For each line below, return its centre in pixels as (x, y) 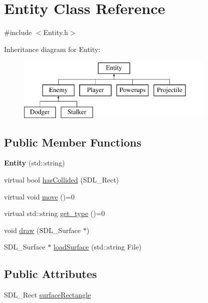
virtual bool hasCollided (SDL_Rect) (62, 180)
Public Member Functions (73, 142)
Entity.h (56, 32)
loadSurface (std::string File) (97, 247)
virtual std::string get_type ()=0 (55, 213)
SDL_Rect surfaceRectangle (48, 295)
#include (18, 32)
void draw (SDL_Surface (42, 230)
